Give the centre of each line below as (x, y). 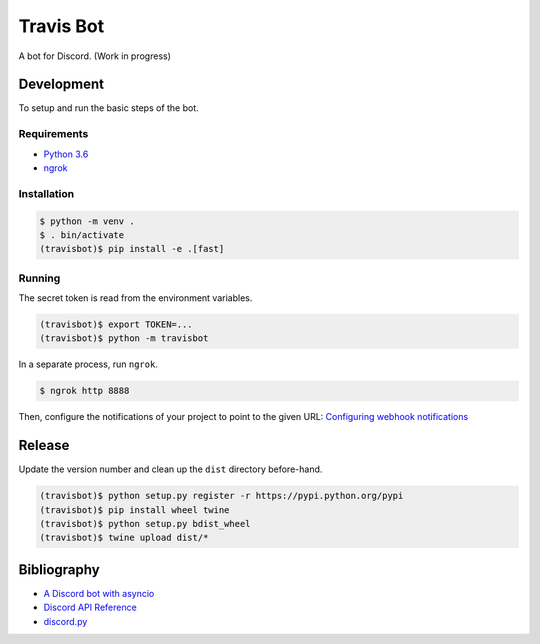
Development (61, 84)
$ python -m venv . (87, 221)
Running (39, 278)
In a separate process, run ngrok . (88, 364)
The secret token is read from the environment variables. (135, 298)
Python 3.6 (66, 154)
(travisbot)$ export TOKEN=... (116, 324)
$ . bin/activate (82, 234)
